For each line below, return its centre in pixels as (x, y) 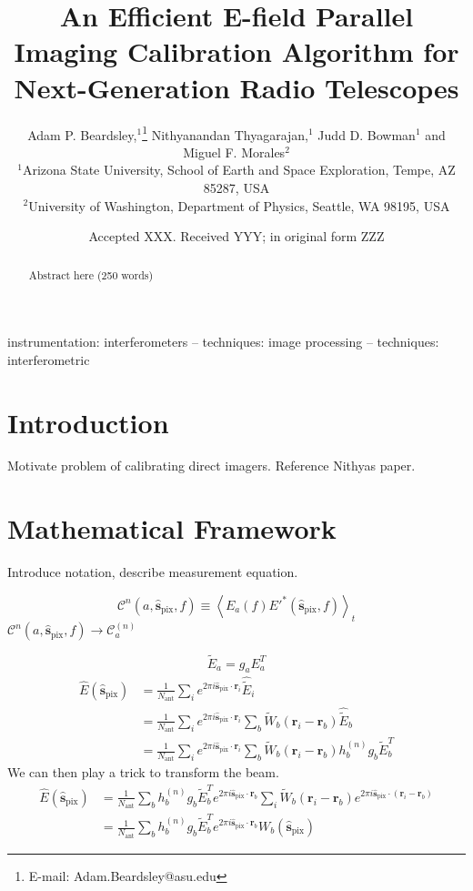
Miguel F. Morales (234, 152)
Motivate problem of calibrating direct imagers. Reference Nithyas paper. (211, 466)
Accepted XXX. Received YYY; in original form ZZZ (236, 236)
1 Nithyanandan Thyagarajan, (226, 133)
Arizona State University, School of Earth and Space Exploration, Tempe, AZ (239, 170)
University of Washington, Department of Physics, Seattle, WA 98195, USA (239, 205)
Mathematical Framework (172, 528)
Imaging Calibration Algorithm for (236, 51)
